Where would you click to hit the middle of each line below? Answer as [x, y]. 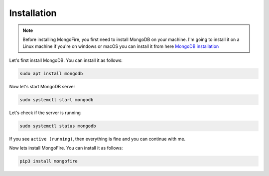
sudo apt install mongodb [51, 73]
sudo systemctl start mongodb [57, 99]
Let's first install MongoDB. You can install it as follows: [66, 60]
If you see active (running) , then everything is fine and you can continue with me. [97, 139]
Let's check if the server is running [45, 113]
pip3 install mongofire [49, 161]
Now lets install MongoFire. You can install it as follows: [66, 148]
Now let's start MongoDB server [42, 86]
